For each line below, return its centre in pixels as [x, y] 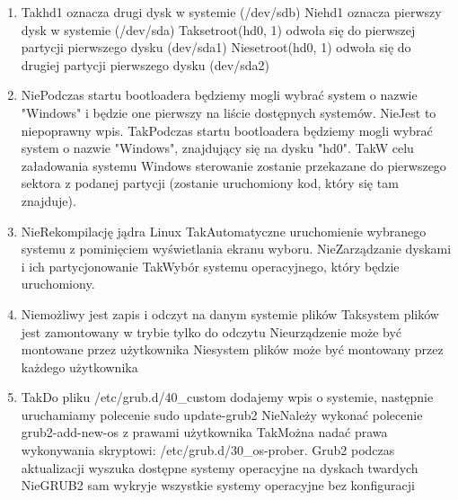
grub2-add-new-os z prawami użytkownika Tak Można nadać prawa [204, 432]
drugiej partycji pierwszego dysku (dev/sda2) [145, 64]
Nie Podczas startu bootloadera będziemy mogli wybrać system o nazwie [219, 95]
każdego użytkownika [79, 366]
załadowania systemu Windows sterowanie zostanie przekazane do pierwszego [233, 165]
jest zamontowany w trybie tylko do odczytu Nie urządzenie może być [211, 331]
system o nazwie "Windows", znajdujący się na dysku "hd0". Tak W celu [217, 148]
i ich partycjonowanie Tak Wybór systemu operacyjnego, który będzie [210, 266]
